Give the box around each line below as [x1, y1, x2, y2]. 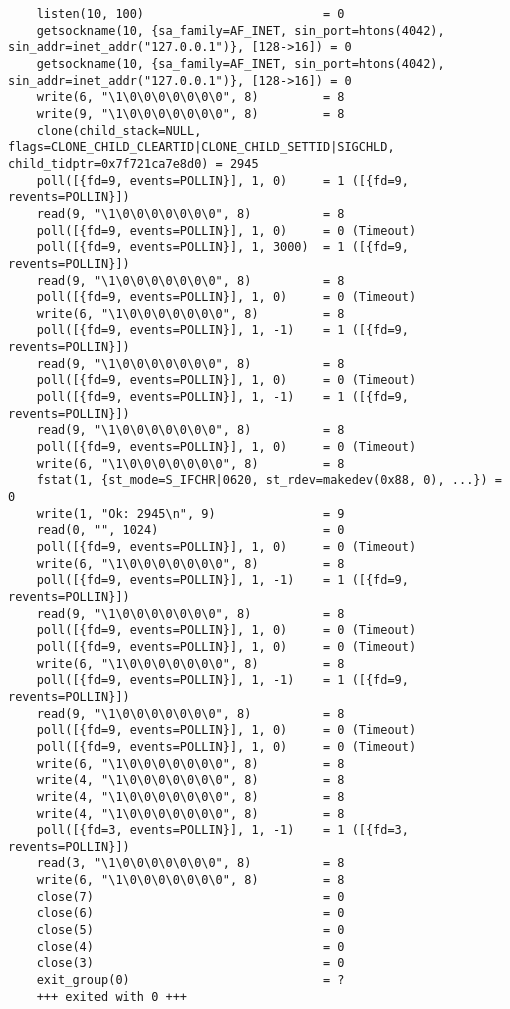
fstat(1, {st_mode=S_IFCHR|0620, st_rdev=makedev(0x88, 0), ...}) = [36, 473, 502, 488]
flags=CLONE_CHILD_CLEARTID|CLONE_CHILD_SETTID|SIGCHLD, [8, 140, 395, 155]
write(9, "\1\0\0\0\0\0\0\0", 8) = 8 [36, 106, 345, 121]
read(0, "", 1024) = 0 [36, 523, 345, 538]
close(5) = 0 [36, 923, 345, 938]
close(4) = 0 [36, 939, 345, 954]
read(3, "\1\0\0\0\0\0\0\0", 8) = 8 [36, 856, 345, 871]
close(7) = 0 [36, 889, 345, 904]
